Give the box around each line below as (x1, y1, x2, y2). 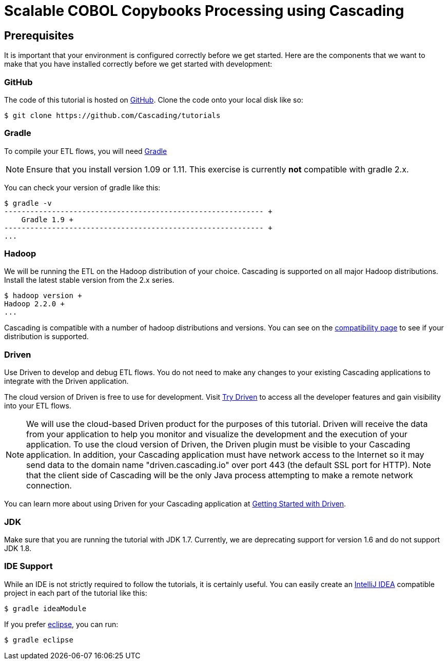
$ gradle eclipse (4, 635, 73, 644)
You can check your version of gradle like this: (4, 183, 161, 192)
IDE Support (4, 561, 53, 572)
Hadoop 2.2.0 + (4, 300, 65, 308)
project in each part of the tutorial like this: (4, 588, 147, 597)
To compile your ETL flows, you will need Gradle (4, 146, 167, 155)
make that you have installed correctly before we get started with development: (4, 60, 272, 69)
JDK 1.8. (4, 543, 32, 553)
